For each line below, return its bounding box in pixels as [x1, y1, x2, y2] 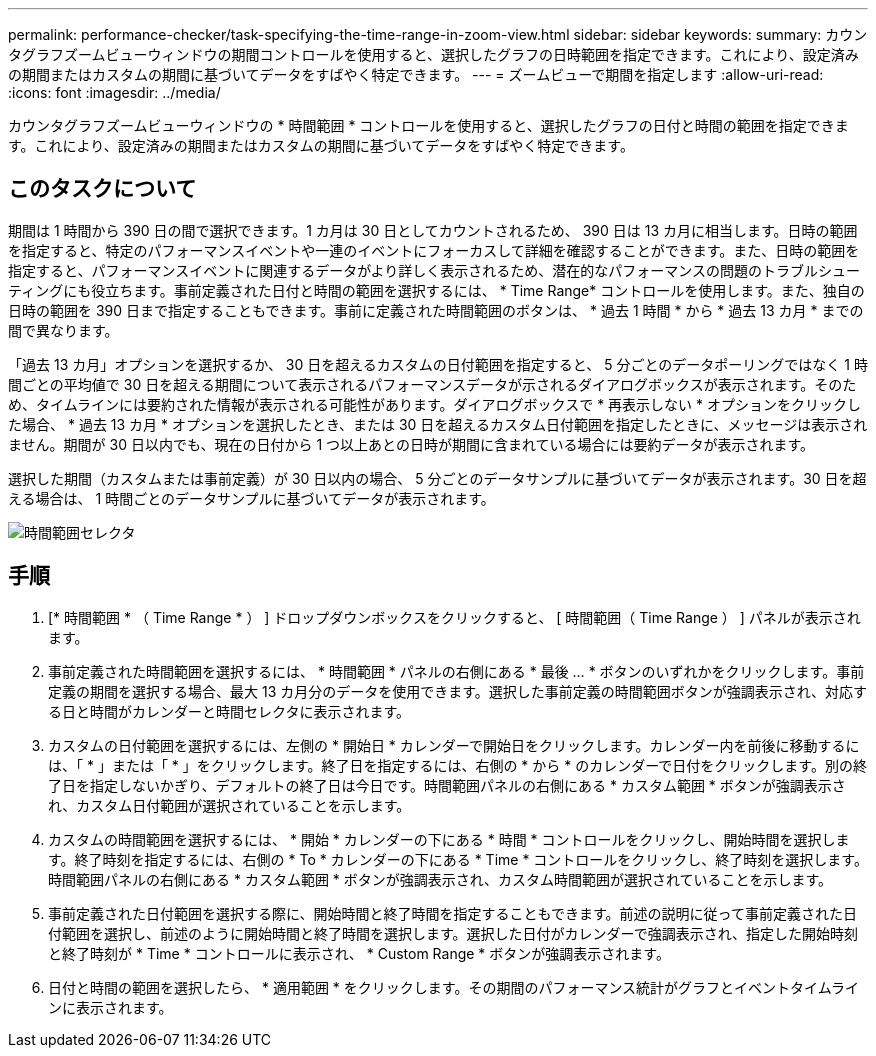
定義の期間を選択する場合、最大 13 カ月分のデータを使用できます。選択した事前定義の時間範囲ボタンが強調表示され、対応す [48, 682, 867, 700]
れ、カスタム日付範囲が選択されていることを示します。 [48, 796, 411, 814]
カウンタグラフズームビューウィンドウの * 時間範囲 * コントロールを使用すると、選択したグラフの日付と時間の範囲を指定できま [8, 117, 849, 134]
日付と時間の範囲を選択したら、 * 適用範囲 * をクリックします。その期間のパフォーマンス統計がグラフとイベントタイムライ [48, 978, 860, 996]
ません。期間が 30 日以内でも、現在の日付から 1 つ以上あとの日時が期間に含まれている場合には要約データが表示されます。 [8, 435, 815, 453]
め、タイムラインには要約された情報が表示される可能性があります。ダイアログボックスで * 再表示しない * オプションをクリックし [8, 395, 861, 413]
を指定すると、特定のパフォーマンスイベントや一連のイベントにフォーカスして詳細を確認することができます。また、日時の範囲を [8, 241, 860, 259]
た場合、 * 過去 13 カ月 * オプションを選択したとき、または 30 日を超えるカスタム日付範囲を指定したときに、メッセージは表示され [8, 415, 868, 433]
